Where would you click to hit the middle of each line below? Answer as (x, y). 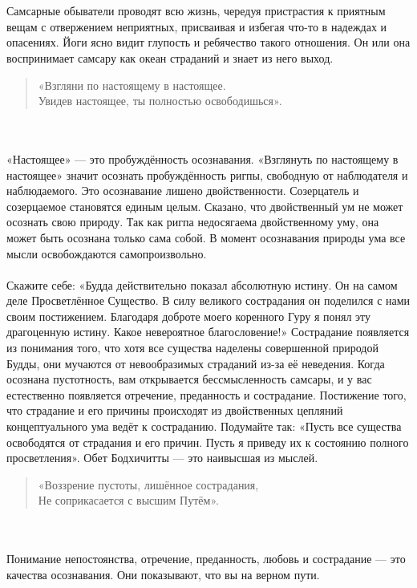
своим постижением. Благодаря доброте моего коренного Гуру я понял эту (189, 316)
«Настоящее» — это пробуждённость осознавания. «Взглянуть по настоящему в (202, 158)
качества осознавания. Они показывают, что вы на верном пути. (163, 574)
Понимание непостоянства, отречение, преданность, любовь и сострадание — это (206, 559)
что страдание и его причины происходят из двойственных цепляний (175, 410)
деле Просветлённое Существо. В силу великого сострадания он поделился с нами (208, 300)
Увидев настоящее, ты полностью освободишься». (160, 101)
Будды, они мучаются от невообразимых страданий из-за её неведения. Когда (196, 363)
